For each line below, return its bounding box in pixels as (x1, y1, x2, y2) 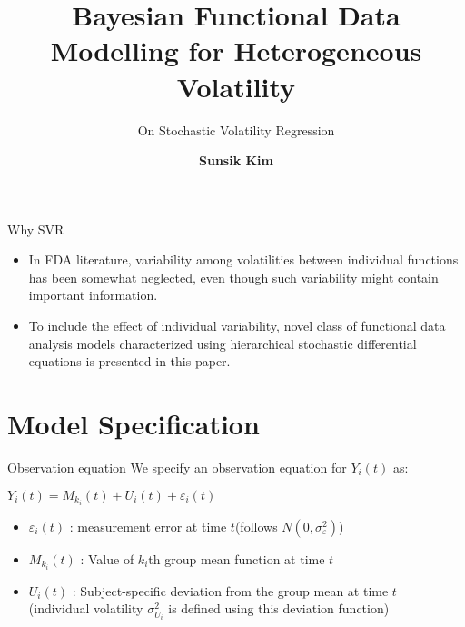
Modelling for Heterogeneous (50, 32, 422, 69)
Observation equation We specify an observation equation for (7, 457, 347, 476)
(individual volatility (28, 599, 143, 618)
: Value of (80, 549, 134, 568)
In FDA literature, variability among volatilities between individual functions (28, 250, 459, 269)
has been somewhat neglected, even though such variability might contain (28, 267, 439, 286)
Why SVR (7, 219, 64, 238)
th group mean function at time (148, 549, 325, 568)
